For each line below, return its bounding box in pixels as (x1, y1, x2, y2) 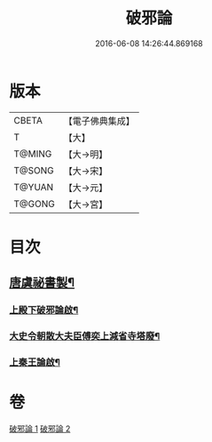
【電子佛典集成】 (63, 115, 135, 127)
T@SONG (13, 164, 55, 176)
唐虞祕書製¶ (9, 275, 75, 290)
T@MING (13, 148, 52, 160)
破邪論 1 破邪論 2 (9, 423, 71, 434)
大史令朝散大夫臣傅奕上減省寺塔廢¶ (9, 330, 161, 342)
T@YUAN (13, 181, 54, 193)
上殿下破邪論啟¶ (9, 304, 79, 317)
